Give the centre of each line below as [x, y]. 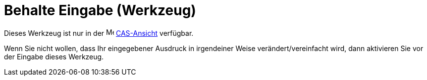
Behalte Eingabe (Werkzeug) [100, 10]
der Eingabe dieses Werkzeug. [54, 56]
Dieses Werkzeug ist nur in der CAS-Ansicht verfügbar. [99, 33]
